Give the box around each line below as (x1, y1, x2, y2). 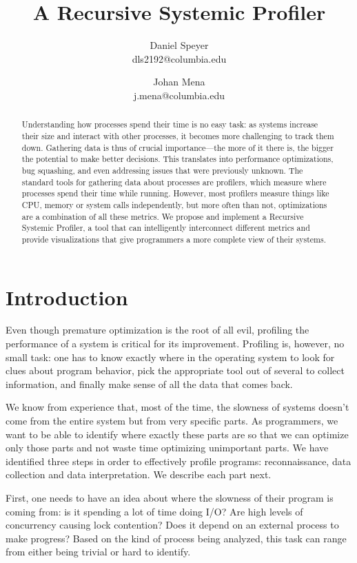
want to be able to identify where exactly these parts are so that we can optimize (6, 427, 349, 441)
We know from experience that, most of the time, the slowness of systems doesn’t (6, 400, 349, 414)
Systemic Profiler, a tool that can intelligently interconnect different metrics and (21, 222, 310, 234)
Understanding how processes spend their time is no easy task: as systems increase (21, 119, 318, 130)
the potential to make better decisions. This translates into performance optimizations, (21, 153, 334, 165)
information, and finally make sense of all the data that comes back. (6, 376, 293, 391)
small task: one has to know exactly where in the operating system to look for (6, 349, 335, 364)
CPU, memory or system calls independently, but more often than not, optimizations (21, 198, 327, 210)
